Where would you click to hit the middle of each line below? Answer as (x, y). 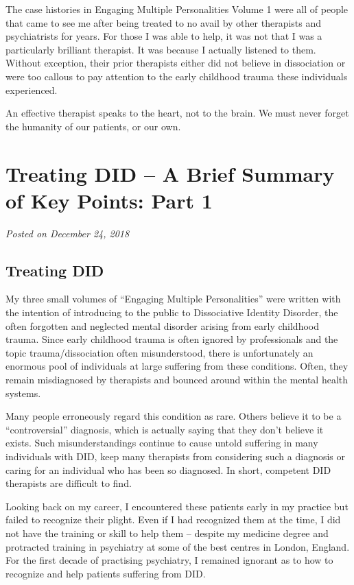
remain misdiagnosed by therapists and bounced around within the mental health (177, 380)
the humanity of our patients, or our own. (93, 126)
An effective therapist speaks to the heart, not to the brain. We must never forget (177, 113)
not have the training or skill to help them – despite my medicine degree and (167, 533)
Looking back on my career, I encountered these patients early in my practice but (177, 506)
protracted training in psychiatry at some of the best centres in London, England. (178, 546)
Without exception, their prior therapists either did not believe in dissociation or (176, 63)
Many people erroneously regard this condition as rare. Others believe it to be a (174, 416)
